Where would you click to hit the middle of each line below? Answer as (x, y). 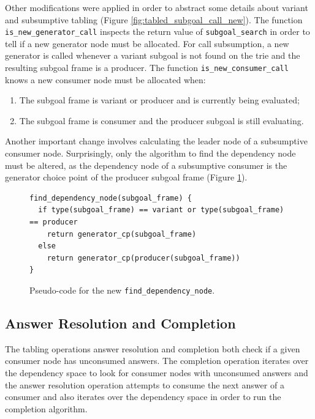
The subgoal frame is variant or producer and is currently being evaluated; (159, 100)
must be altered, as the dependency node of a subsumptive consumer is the (146, 165)
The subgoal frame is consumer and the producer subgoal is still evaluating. (161, 120)
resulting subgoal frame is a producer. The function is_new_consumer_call (147, 68)
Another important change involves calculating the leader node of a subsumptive (156, 141)
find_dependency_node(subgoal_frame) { (111, 198)
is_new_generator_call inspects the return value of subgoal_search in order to (157, 32)
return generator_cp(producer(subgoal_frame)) (143, 258)
